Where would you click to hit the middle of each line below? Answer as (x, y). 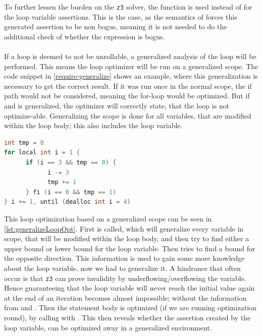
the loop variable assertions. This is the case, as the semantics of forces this (121, 16)
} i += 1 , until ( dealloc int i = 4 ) (67, 202)
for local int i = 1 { (42, 153)
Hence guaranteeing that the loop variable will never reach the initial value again (129, 288)
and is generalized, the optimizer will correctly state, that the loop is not (117, 105)
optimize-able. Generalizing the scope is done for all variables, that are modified (128, 115)
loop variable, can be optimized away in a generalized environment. (108, 327)
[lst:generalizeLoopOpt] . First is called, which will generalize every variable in (124, 228)
